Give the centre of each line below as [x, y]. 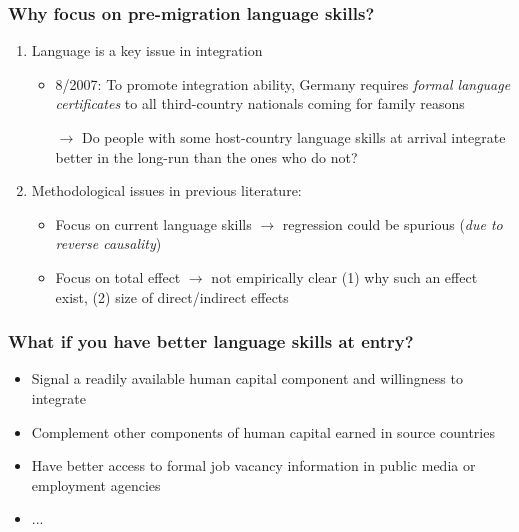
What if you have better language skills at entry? [211, 341]
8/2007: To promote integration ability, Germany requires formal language [283, 83]
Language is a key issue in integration [147, 50]
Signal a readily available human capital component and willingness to [247, 378]
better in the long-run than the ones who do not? [206, 156]
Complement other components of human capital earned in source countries [263, 431]
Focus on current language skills [153, 223]
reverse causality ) [108, 243]
